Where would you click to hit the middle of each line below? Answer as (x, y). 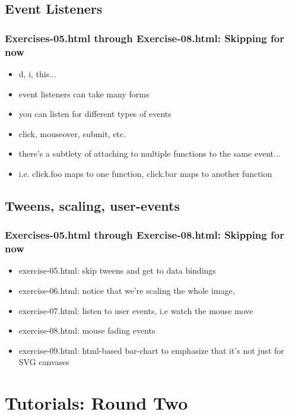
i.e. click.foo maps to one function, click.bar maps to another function (145, 173)
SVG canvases (44, 362)
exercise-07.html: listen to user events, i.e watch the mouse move (136, 310)
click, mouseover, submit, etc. (72, 133)
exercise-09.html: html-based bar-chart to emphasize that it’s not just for (151, 350)
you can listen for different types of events (95, 114)
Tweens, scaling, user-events (92, 205)
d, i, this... (37, 73)
